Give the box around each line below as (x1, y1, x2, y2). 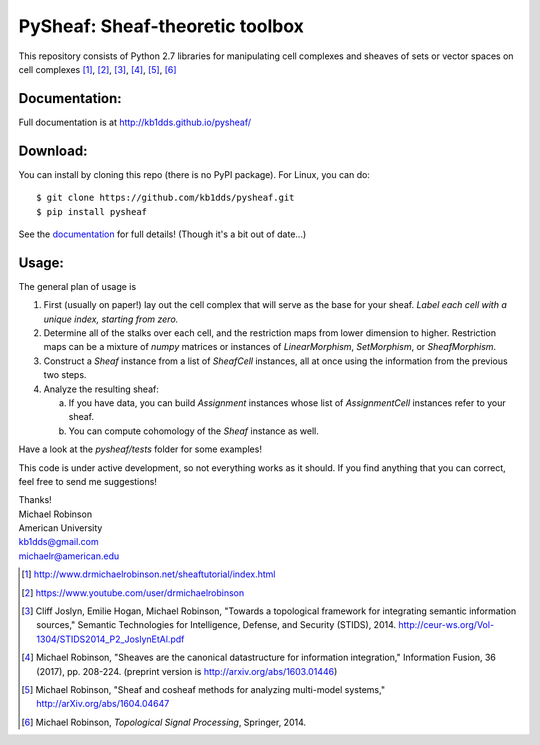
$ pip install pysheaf (36, 206, 148, 217)
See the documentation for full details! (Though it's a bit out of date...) (18, 228, 307, 240)
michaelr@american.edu (18, 550, 120, 562)
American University (18, 522, 103, 534)
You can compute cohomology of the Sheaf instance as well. (68, 425, 320, 437)
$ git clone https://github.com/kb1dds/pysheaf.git (36, 192, 295, 204)
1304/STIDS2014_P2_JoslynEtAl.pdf (36, 633, 185, 645)
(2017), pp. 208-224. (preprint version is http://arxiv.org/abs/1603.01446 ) (36, 665, 338, 677)
